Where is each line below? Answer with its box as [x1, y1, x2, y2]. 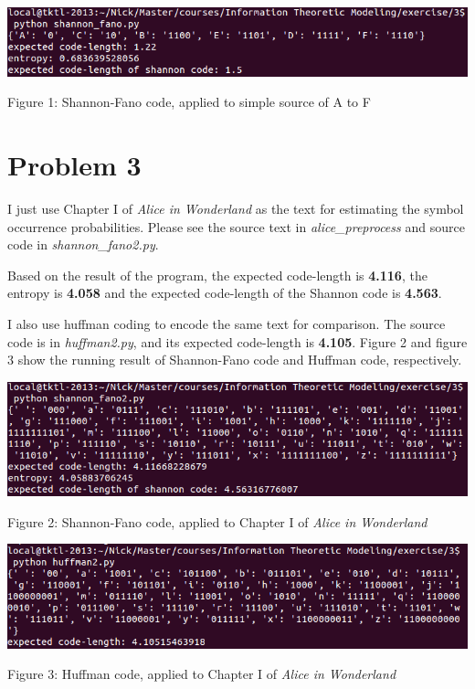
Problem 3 [7, 146, 142, 184]
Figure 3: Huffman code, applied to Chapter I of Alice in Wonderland [7, 664, 396, 684]
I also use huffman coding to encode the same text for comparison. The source [7, 314, 446, 334]
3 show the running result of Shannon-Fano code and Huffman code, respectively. [7, 350, 462, 369]
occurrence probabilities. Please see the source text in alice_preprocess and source [7, 217, 465, 236]
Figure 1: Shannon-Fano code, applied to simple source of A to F [7, 92, 371, 111]
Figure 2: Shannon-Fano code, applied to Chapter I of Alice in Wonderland [7, 512, 427, 531]
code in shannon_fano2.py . [7, 235, 159, 254]
